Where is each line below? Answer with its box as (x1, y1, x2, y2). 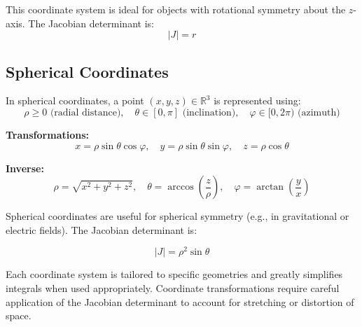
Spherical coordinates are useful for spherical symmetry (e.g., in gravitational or (6, 209, 349, 223)
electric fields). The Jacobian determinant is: (6, 222, 197, 237)
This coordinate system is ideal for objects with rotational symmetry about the (6, 2, 346, 16)
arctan (256, 182, 284, 193)
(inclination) (182, 107, 236, 118)
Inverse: (6, 160, 44, 175)
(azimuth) (297, 107, 340, 118)
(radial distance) (50, 107, 121, 118)
